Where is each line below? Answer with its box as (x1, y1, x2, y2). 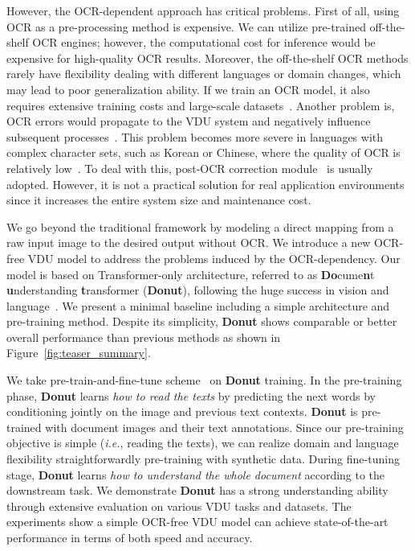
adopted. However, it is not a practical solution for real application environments (6, 175, 405, 192)
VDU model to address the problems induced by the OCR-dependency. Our (27, 249, 401, 266)
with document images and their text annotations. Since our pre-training (45, 418, 404, 435)
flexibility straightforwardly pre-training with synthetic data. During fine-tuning (6, 450, 400, 467)
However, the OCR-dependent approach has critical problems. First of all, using (6, 2, 400, 19)
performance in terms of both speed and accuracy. (6, 529, 253, 545)
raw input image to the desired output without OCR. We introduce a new (6, 234, 371, 251)
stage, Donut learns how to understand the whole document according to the (6, 466, 385, 483)
